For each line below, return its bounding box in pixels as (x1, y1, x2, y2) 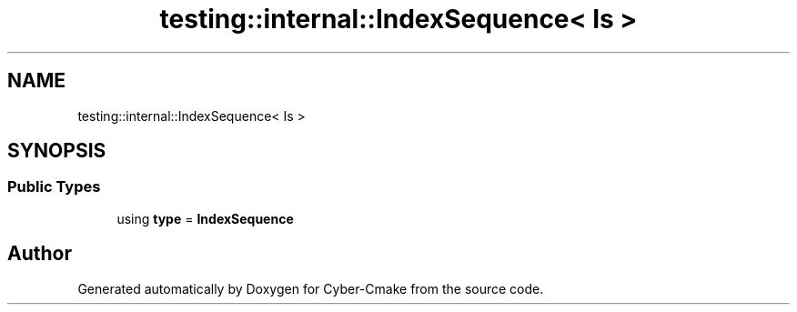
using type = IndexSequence (116, 210, 294, 226)
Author (7, 242, 72, 266)
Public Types (7, 177, 101, 196)
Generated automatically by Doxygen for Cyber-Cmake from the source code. (77, 280, 544, 297)
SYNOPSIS (7, 139, 106, 163)
